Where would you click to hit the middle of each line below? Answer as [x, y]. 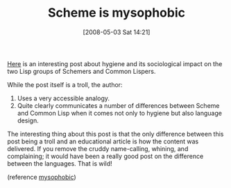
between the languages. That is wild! [60, 163]
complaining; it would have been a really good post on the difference [105, 156]
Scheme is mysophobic [117, 13]
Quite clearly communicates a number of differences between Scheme [118, 105]
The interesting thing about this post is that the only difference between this [115, 134]
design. [28, 120]
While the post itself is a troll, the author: [65, 84]
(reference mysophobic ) [42, 177]
